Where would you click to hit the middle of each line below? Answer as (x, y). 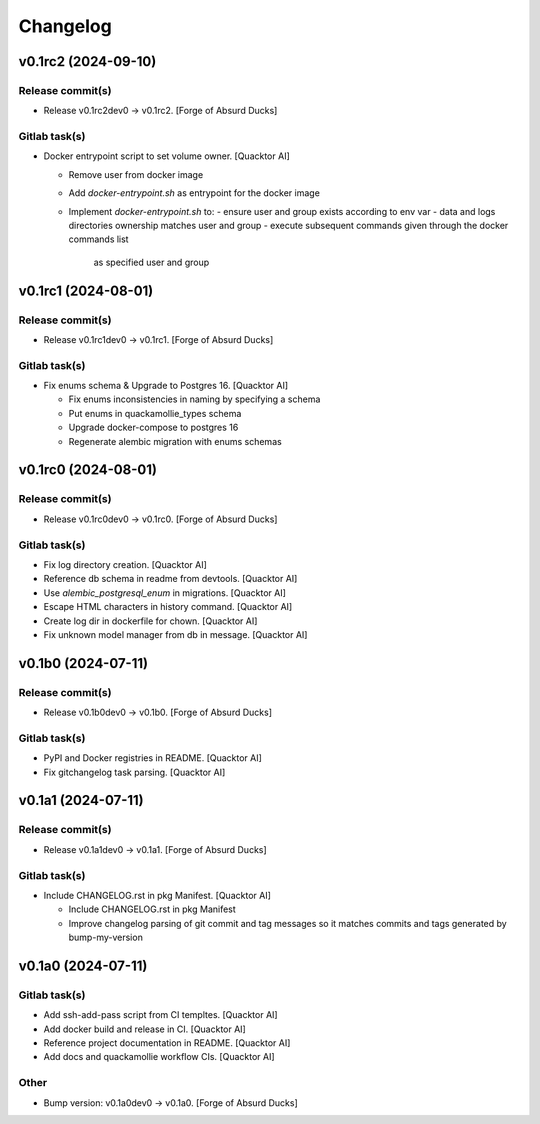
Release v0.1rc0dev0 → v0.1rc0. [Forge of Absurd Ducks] (160, 519)
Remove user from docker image (136, 174)
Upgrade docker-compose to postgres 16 (153, 427)
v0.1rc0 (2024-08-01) (87, 470)
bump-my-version (106, 937)
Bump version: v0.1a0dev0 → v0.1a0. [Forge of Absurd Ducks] (171, 1102)
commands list (98, 239)
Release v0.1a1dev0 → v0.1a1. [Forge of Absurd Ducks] (155, 849)
